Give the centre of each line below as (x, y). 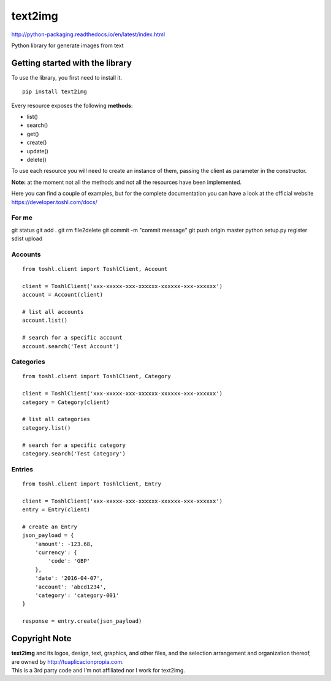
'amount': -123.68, (64, 544)
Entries (22, 469)
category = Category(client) (66, 402)
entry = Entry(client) (56, 510)
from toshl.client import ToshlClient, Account (95, 269)
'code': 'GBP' (69, 561)
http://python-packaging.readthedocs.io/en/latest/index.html (88, 34)
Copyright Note (41, 638)
